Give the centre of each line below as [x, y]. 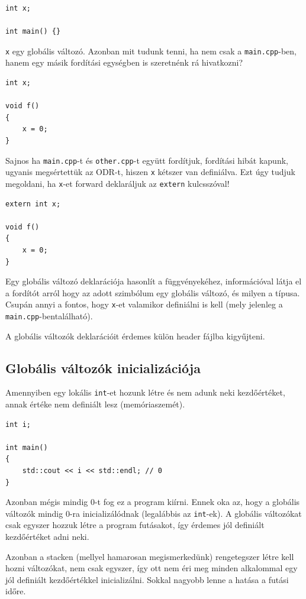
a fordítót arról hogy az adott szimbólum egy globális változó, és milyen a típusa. [153, 292]
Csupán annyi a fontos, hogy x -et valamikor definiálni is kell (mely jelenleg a [144, 304]
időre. [16, 591]
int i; [18, 424]
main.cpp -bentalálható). [49, 315]
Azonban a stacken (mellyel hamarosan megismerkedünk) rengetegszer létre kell [150, 556]
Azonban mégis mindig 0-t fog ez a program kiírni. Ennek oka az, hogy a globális [153, 502]
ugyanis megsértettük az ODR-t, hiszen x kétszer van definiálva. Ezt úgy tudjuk [150, 172]
